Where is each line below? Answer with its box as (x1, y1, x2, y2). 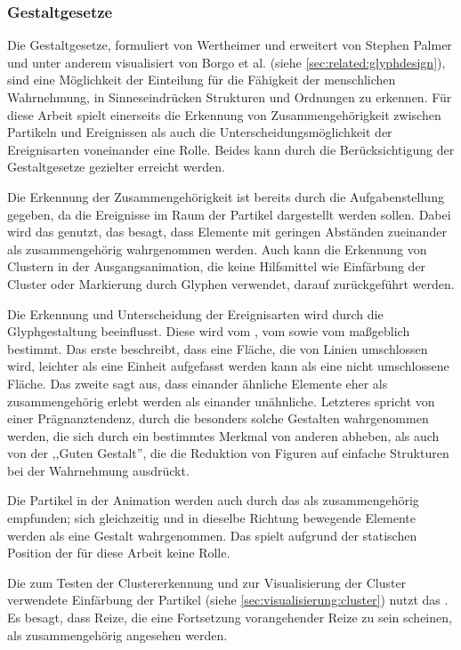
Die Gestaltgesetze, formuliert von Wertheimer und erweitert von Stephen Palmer (7, 36, 452, 54)
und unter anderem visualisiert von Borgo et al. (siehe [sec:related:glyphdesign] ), (7, 52, 446, 71)
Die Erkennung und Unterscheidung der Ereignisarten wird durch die (7, 304, 384, 323)
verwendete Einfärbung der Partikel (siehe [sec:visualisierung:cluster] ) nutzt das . (7, 590, 449, 609)
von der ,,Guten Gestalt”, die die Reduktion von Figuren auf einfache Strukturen (7, 444, 449, 462)
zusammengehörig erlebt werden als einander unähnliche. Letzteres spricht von (7, 391, 435, 410)
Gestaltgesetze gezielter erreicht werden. (7, 157, 225, 176)
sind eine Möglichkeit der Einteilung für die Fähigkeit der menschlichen (7, 70, 396, 89)
